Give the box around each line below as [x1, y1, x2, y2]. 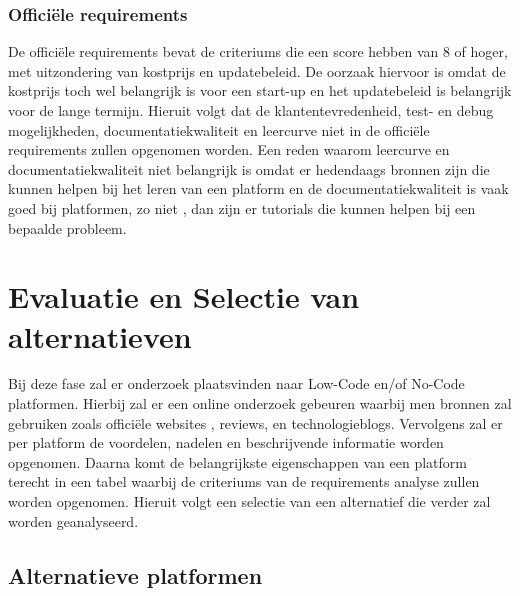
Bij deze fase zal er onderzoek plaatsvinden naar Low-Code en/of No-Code [8, 373, 465, 394]
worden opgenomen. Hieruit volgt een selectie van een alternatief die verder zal [8, 491, 491, 512]
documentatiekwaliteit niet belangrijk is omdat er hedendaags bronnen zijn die [8, 158, 490, 179]
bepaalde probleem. [8, 217, 127, 238]
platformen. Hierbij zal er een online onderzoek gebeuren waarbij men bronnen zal [8, 393, 512, 414]
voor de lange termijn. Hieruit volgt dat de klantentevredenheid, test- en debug [8, 100, 494, 120]
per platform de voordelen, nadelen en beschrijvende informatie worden [8, 432, 444, 453]
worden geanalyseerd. [8, 510, 139, 531]
